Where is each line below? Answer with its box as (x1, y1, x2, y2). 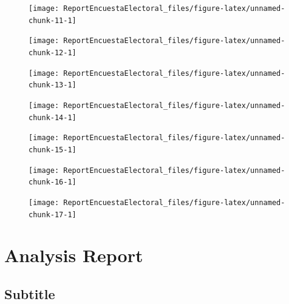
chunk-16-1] (29, 178, 76, 187)
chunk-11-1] (29, 16, 76, 25)
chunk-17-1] (29, 210, 76, 219)
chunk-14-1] (29, 113, 76, 122)
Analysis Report (4, 243, 143, 268)
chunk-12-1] (29, 48, 76, 57)
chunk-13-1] (29, 81, 76, 90)
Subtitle (4, 284, 55, 303)
